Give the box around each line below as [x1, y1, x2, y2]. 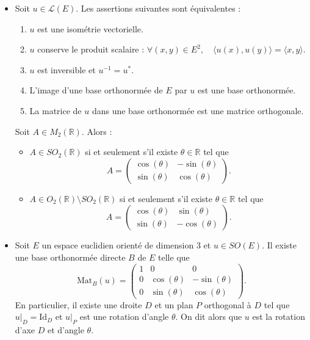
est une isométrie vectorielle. [37, 22, 143, 35]
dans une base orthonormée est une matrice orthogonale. [92, 104, 304, 117]
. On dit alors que [175, 310, 242, 323]
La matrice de [29, 104, 82, 117]
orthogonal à [204, 298, 251, 311]
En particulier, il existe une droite [15, 298, 142, 311]
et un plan [154, 298, 193, 311]
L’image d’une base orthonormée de [29, 84, 163, 96]
